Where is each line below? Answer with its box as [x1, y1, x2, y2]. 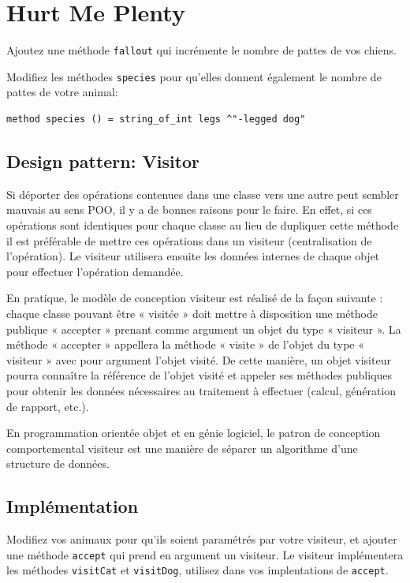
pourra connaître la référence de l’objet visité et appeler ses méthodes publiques [6, 367, 393, 383]
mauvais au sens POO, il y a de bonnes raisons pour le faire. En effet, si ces [6, 201, 372, 218]
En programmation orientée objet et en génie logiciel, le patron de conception [6, 424, 381, 441]
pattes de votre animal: [6, 84, 118, 100]
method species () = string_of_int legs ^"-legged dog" [6, 114, 306, 125]
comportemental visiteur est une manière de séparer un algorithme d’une [6, 439, 358, 456]
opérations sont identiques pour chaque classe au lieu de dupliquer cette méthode [6, 217, 399, 234]
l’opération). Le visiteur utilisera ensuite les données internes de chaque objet [6, 248, 380, 264]
